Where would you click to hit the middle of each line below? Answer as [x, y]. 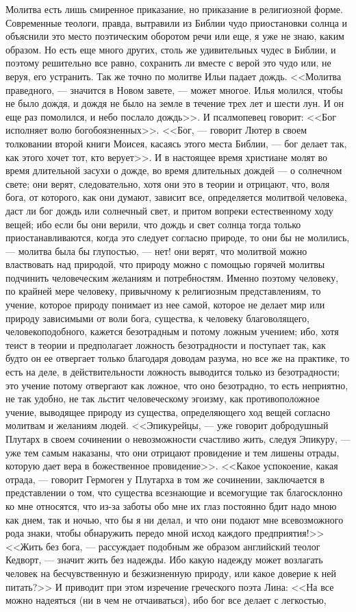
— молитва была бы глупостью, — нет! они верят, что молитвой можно [156, 250]
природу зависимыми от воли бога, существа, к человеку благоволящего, [157, 318]
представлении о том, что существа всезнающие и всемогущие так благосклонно [174, 492]
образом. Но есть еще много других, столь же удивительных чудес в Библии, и [171, 49]
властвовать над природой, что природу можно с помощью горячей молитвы [165, 264]
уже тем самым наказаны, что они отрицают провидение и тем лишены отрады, [173, 452]
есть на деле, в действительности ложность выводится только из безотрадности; [173, 372]
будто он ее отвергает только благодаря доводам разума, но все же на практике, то [178, 358]
